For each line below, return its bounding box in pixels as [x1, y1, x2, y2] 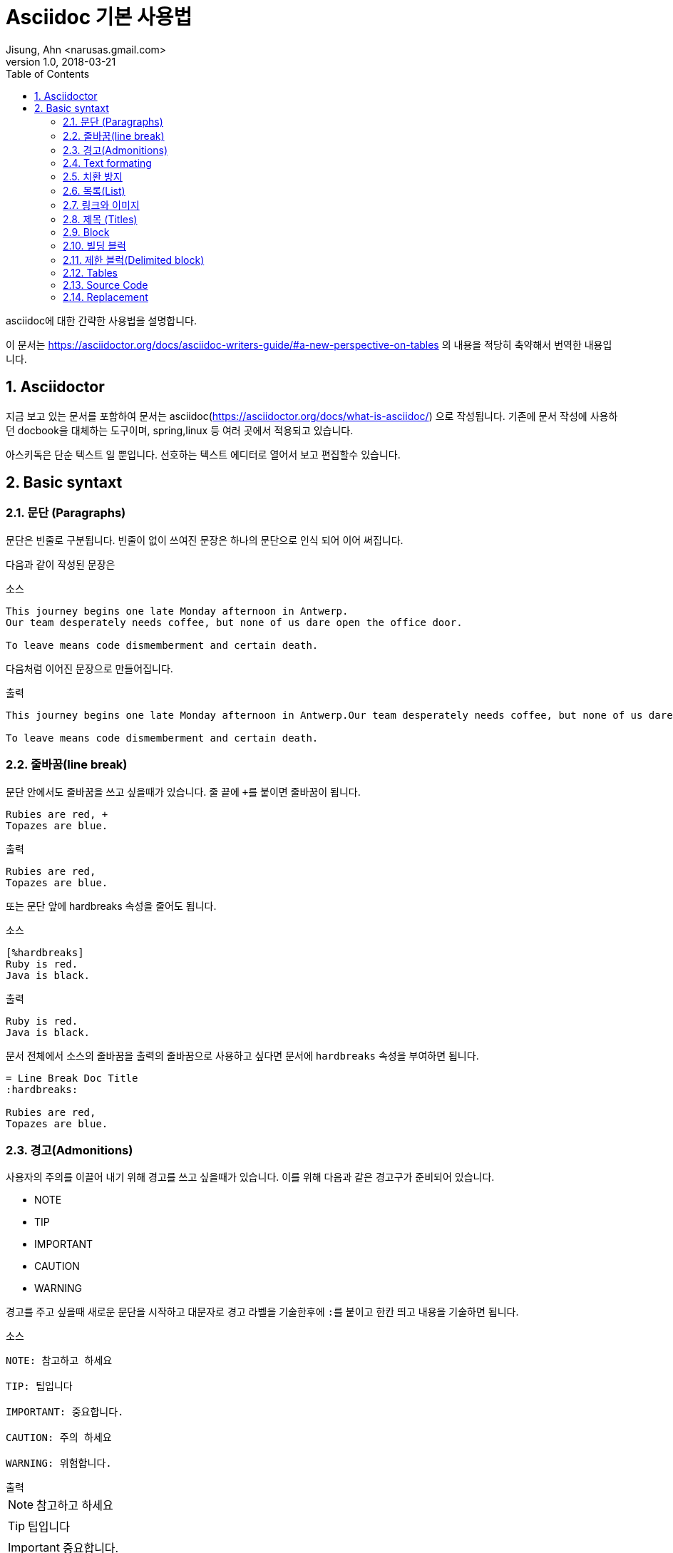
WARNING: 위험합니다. [6, 1457, 112, 1470]
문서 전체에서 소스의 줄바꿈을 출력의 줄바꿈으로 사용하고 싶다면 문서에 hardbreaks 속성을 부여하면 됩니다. [6, 1049, 479, 1062]
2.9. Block [63, 225, 110, 238]
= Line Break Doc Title [6, 1072, 138, 1084]
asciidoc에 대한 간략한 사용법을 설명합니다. [6, 314, 197, 327]
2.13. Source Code [63, 278, 148, 291]
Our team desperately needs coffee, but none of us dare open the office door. [6, 616, 463, 628]
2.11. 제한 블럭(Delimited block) [63, 253, 205, 266]
